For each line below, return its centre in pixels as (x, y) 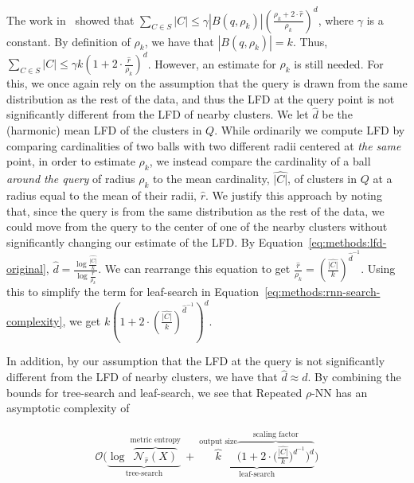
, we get (82, 320)
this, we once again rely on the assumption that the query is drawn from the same (207, 83)
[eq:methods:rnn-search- (322, 292)
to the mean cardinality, (211, 179)
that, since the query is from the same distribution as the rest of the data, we (195, 210)
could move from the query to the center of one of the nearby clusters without (197, 226)
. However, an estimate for (212, 63)
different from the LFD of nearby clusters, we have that (142, 377)
